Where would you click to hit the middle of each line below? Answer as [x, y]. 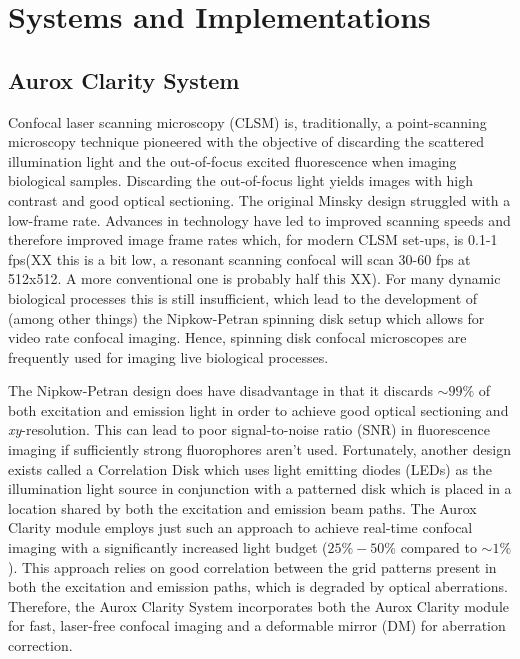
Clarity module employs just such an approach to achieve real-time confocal [240, 527]
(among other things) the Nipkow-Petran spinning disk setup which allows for [246, 317]
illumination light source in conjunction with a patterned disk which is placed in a [260, 488]
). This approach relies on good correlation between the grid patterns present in [252, 566]
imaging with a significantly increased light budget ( [168, 547]
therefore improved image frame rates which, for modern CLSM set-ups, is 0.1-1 [253, 239]
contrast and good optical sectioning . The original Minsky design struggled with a [259, 199]
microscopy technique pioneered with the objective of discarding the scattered [246, 141]
